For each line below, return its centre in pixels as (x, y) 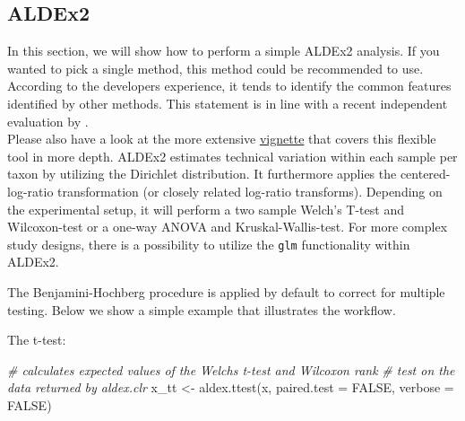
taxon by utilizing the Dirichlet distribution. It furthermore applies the (202, 174)
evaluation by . (48, 121)
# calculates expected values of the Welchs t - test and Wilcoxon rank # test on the (231, 369)
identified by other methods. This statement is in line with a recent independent (228, 103)
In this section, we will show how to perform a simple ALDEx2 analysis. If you (224, 51)
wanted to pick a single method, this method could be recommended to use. (215, 68)
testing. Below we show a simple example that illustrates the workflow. (202, 309)
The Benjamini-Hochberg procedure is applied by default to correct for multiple (226, 291)
